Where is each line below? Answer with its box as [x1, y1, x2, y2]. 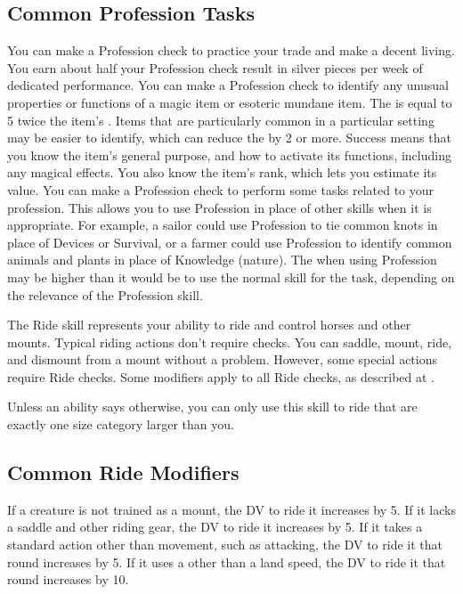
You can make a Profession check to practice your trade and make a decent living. [7, 41, 455, 60]
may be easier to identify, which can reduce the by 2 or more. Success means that [7, 128, 451, 147]
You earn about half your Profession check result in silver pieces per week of [7, 58, 423, 77]
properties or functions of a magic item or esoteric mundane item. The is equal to [7, 93, 452, 111]
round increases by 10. [7, 570, 129, 589]
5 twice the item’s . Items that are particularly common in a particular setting [7, 110, 435, 129]
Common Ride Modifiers [7, 459, 240, 486]
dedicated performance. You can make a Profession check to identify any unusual [7, 76, 449, 94]
